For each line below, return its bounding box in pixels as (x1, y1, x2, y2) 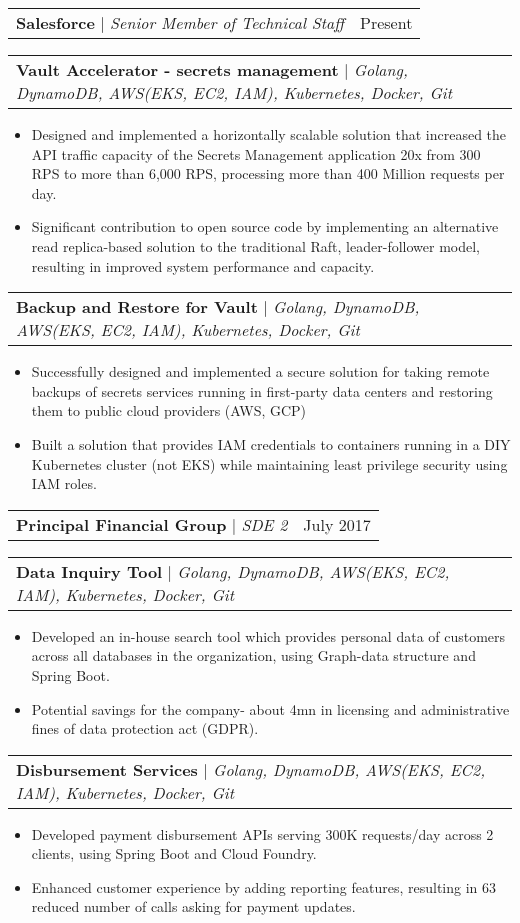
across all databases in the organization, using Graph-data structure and (31, 645, 476, 666)
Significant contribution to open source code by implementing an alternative (31, 216, 499, 237)
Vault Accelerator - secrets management (16, 58, 339, 81)
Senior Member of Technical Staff (110, 11, 345, 34)
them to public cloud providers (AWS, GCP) (31, 400, 307, 421)
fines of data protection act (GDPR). (31, 718, 259, 739)
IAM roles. (31, 473, 97, 494)
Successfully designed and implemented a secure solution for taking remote (31, 361, 490, 382)
